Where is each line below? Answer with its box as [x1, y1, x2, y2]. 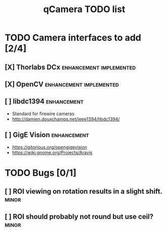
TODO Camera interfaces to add [5, 32, 142, 43]
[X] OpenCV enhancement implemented [5, 80, 119, 88]
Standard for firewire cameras [12, 110, 75, 117]
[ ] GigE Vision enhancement [5, 130, 89, 140]
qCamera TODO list [43, 4, 126, 15]
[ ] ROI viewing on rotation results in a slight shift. [5, 187, 162, 196]
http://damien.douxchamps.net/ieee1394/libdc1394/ [12, 116, 120, 122]
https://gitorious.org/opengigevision [12, 144, 87, 150]
